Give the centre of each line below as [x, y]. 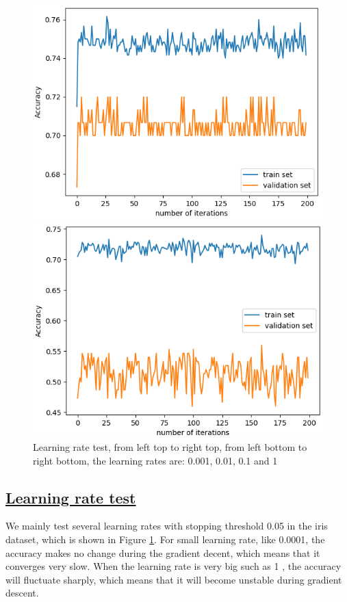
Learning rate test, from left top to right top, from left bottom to [170, 447]
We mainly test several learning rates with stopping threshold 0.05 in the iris [167, 526]
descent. [22, 593]
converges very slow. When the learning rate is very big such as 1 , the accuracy [173, 566]
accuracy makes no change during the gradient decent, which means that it [163, 552]
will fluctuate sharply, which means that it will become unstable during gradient [174, 579]
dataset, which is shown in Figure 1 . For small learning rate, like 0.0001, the [165, 539]
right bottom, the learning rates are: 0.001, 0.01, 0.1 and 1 [155, 460]
